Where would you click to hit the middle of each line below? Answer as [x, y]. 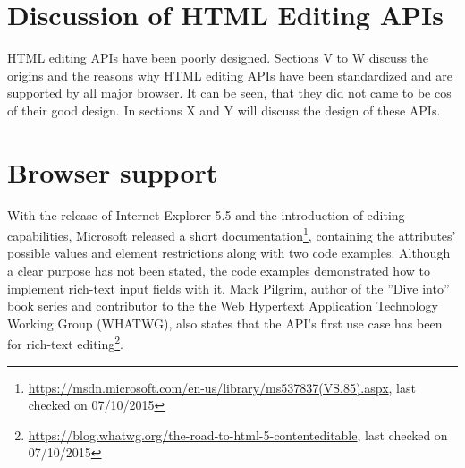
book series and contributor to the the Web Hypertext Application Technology [223, 306]
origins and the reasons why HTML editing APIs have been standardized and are [230, 75]
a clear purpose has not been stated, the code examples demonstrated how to [219, 271]
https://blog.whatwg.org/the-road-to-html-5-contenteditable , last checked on [238, 434]
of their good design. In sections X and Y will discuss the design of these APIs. [224, 110]
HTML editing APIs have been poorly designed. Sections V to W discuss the [218, 58]
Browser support [113, 171]
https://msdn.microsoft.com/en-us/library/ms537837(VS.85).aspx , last [222, 387]
